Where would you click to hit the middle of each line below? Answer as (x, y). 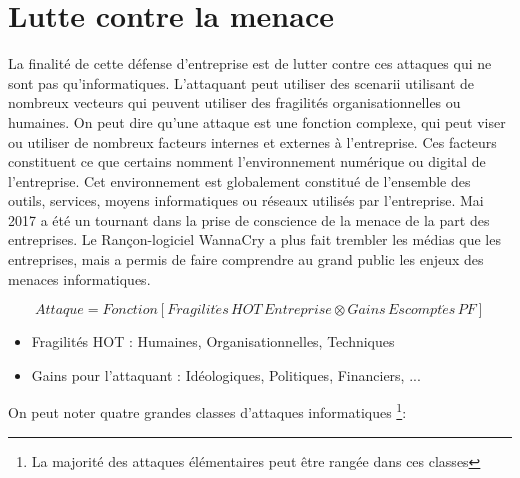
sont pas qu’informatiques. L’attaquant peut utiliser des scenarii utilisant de (241, 82)
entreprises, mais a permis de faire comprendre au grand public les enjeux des (246, 259)
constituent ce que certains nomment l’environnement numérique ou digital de (247, 161)
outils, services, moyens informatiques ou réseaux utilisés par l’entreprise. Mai (246, 200)
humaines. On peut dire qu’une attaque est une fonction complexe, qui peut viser (257, 121)
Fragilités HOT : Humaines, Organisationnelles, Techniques (213, 341)
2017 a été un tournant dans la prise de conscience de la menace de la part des (249, 219)
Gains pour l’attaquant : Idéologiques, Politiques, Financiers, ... (226, 374)
